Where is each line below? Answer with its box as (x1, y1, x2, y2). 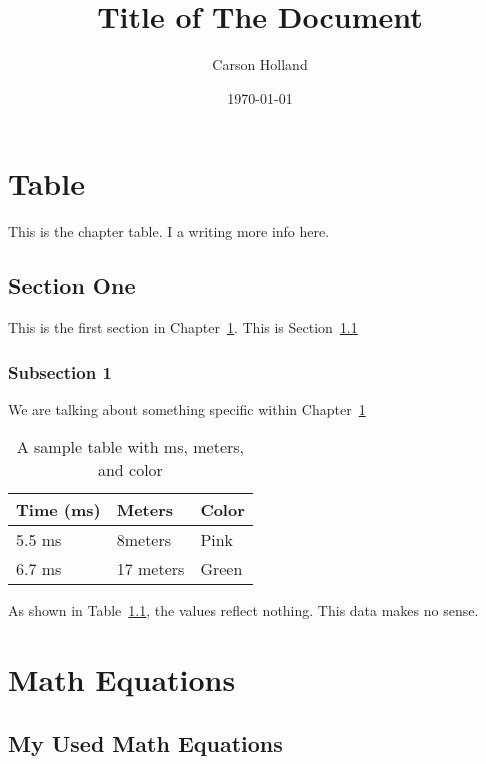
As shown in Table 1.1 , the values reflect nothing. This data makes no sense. (8, 600, 479, 621)
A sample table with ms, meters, (16, 435, 245, 459)
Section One (8, 270, 136, 301)
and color (97, 458, 163, 482)
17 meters (116, 557, 185, 581)
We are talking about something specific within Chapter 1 (8, 398, 366, 419)
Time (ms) (16, 498, 101, 522)
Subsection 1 (8, 359, 112, 384)
